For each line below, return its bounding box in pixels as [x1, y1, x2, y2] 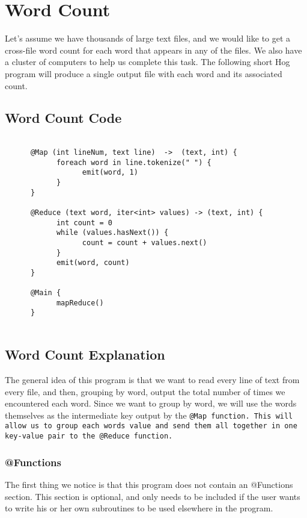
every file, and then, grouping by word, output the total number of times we [5, 385, 285, 398]
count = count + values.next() [82, 238, 207, 247]
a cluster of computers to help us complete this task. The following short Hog [5, 55, 290, 68]
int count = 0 [56, 218, 112, 227]
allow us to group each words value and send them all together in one [5, 422, 297, 431]
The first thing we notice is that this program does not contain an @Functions [5, 478, 293, 490]
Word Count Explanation [5, 345, 165, 364]
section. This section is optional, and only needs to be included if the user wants [5, 490, 300, 502]
